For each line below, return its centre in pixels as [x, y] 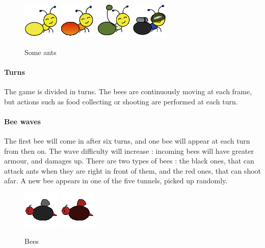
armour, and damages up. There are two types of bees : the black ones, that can [129, 161]
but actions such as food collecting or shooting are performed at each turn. [121, 101]
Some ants [41, 52]
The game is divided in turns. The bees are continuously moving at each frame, [128, 91]
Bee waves [22, 121]
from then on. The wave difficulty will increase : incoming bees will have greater [129, 150]
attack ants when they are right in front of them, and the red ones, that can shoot [132, 170]
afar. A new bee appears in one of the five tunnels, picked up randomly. [116, 181]
